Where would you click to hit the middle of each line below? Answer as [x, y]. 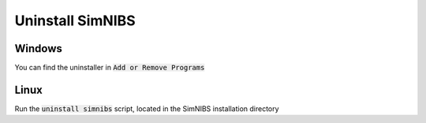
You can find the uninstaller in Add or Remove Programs [110, 68]
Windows [38, 48]
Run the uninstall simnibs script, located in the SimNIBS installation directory [147, 108]
